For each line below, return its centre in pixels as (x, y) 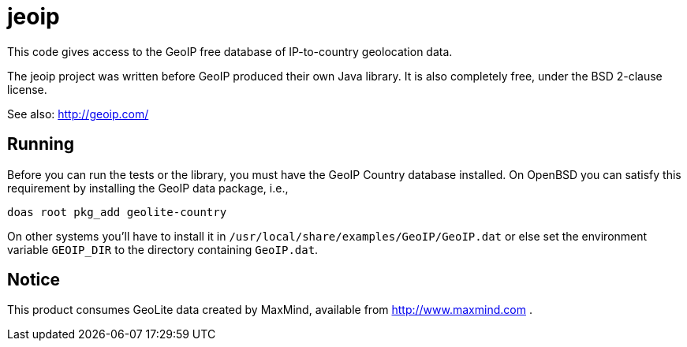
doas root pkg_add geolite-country (117, 212)
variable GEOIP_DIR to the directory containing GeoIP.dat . (163, 249)
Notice (34, 280)
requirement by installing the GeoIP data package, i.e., (148, 188)
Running (41, 144)
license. (27, 89)
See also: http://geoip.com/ (78, 114)
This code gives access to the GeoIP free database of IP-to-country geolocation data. (230, 51)
